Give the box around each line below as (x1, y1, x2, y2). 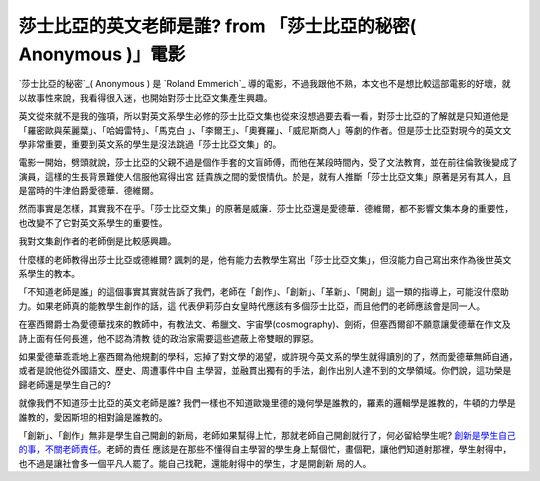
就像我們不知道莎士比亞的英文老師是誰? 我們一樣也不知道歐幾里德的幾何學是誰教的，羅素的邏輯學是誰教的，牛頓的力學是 (18, 397, 517, 409)
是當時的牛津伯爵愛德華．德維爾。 (18, 185, 159, 197)
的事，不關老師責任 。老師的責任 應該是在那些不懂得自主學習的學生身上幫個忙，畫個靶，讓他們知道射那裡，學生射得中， (18, 443, 512, 455)
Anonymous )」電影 (18, 43, 186, 65)
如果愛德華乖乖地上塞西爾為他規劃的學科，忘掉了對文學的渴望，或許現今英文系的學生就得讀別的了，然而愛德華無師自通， (18, 350, 518, 362)
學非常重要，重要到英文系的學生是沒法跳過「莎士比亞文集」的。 (18, 138, 282, 150)
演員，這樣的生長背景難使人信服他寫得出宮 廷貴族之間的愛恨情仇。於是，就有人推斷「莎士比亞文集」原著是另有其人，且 (18, 170, 512, 182)
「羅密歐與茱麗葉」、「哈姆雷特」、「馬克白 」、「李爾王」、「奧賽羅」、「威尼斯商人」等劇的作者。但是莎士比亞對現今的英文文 (18, 124, 512, 136)
